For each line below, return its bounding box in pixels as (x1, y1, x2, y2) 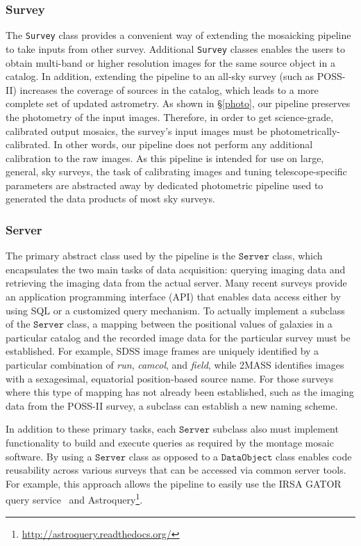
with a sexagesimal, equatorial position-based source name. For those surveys (6, 371, 334, 385)
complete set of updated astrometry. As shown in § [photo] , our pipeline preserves (6, 96, 351, 111)
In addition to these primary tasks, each (6, 421, 176, 436)
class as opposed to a (128, 449, 219, 463)
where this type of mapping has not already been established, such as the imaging (6, 385, 354, 399)
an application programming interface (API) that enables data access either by (6, 289, 341, 304)
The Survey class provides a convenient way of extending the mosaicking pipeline (6, 28, 351, 42)
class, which (272, 248, 323, 263)
